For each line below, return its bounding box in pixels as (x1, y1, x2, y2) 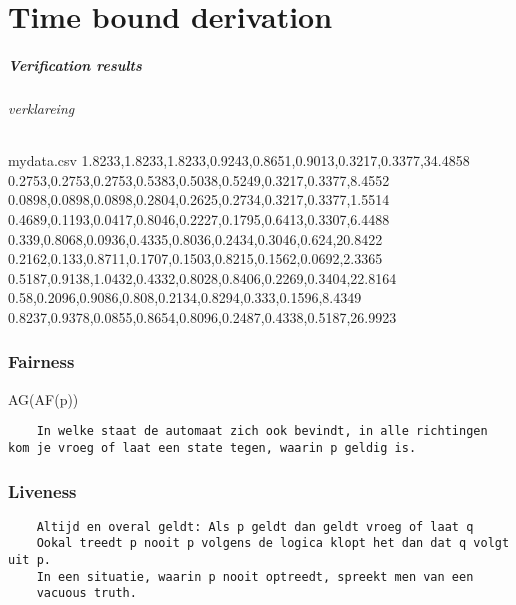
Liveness (8, 478, 77, 503)
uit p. (8, 553, 51, 568)
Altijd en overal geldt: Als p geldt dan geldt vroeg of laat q (36, 519, 474, 534)
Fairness (8, 349, 75, 374)
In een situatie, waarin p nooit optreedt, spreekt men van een (36, 569, 474, 584)
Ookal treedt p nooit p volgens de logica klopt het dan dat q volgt (36, 536, 510, 551)
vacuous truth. (36, 586, 137, 601)
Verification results (8, 54, 142, 75)
